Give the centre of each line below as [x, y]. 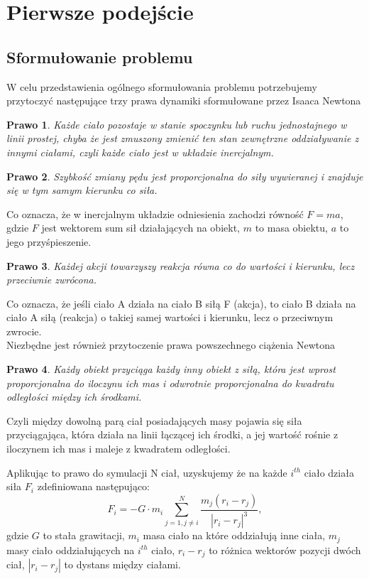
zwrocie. [24, 331]
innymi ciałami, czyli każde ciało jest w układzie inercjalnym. [140, 152]
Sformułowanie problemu [100, 56]
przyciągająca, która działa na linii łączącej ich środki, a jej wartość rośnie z [172, 434]
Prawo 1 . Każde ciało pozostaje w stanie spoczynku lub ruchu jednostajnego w [177, 124]
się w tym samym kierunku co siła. [82, 190]
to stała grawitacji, [84, 535]
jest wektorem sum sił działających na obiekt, [141, 228]
